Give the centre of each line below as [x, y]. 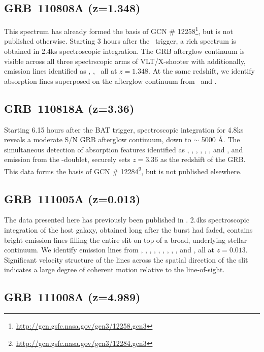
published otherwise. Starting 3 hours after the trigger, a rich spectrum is [120, 41]
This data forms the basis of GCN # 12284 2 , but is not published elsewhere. [123, 170]
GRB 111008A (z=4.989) [72, 297]
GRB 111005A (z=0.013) [72, 198]
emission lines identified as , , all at [61, 71]
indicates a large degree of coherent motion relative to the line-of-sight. [114, 269]
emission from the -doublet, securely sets [67, 159]
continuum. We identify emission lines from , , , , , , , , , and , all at [109, 250]
